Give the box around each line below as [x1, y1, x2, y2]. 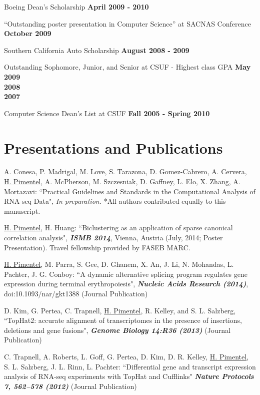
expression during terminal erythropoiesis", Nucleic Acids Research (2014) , [4, 278, 248, 289]
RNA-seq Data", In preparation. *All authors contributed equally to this [4, 196, 226, 206]
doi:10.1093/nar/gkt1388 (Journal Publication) [4, 288, 148, 298]
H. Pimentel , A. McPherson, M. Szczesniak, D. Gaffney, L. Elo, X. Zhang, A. [4, 176, 240, 187]
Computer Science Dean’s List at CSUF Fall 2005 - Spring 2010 [4, 108, 210, 118]
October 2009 [4, 28, 51, 39]
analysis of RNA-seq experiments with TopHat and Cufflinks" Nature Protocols [4, 371, 254, 381]
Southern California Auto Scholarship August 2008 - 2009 [4, 45, 189, 55]
